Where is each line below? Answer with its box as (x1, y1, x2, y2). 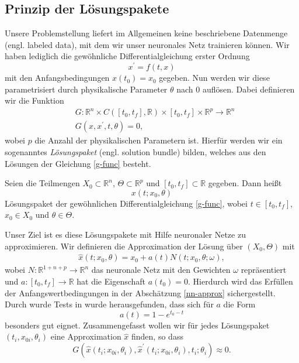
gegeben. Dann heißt (208, 177, 282, 189)
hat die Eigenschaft (77, 275, 146, 287)
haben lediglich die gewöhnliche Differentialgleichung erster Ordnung (5, 50, 250, 62)
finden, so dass (131, 330, 183, 343)
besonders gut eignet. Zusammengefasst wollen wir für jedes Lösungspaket (5, 319, 270, 331)
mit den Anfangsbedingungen (5, 71, 110, 84)
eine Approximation (50, 330, 121, 343)
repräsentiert (241, 263, 287, 276)
